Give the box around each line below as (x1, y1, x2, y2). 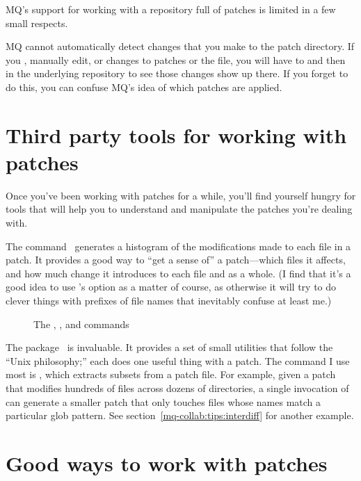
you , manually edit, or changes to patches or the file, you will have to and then (6, 52, 346, 67)
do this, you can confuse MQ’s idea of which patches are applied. (6, 79, 282, 94)
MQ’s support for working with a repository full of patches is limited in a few (6, 2, 336, 16)
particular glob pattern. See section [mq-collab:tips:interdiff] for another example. (6, 408, 354, 423)
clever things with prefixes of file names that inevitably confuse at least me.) (6, 293, 332, 308)
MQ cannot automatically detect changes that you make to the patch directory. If (6, 39, 355, 54)
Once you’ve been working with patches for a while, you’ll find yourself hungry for (6, 188, 356, 202)
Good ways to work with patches (6, 448, 328, 477)
